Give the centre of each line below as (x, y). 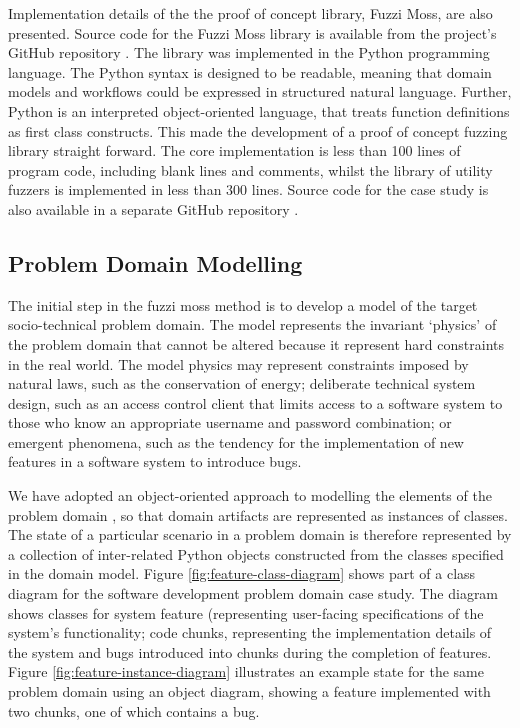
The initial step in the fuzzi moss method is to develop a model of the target (243, 304)
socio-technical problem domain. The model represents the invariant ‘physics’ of (252, 324)
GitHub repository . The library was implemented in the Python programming (249, 52)
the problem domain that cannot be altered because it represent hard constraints (256, 343)
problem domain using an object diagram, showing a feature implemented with (249, 691)
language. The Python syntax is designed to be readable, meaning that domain (250, 71)
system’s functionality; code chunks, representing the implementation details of (250, 632)
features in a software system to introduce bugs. (155, 461)
